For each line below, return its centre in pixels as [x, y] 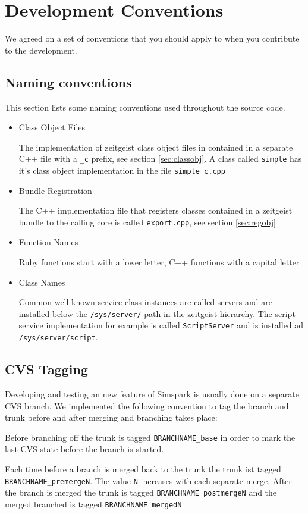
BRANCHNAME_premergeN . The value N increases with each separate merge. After [148, 480]
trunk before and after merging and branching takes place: [111, 417]
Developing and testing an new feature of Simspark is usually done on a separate [152, 394]
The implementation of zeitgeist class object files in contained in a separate [156, 147]
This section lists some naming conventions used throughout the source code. [145, 107]
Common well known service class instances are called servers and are [145, 302]
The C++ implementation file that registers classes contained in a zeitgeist [155, 210]
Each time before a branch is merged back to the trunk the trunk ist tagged [143, 469]
